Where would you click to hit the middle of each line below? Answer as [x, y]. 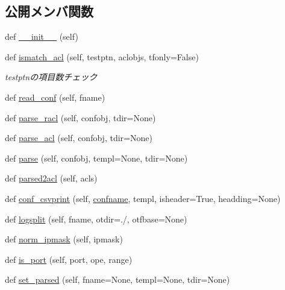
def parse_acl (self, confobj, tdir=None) [79, 138]
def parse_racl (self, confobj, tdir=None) [80, 117]
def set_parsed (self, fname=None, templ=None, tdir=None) [117, 279]
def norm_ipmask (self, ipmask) [64, 239]
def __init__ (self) [42, 36]
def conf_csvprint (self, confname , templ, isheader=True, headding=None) [143, 198]
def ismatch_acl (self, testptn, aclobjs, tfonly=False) [102, 56]
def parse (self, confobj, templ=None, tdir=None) [96, 158]
